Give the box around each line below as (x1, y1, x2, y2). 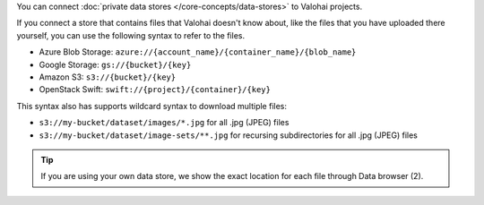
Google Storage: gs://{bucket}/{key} (39, 59, 192, 70)
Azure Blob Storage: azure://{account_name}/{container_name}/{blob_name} (39, 47, 357, 57)
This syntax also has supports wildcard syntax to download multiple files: (16, 100, 287, 111)
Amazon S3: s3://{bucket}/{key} (39, 72, 177, 82)
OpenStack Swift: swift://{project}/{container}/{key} (39, 84, 271, 95)
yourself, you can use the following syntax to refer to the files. (16, 30, 246, 40)
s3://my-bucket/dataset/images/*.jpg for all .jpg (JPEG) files (39, 117, 290, 128)
